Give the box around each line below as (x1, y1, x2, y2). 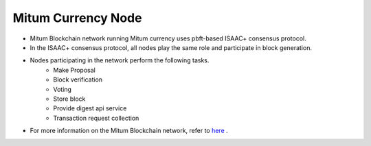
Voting (53, 85, 72, 93)
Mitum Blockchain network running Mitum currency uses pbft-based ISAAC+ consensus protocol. (30, 34, 306, 42)
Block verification (53, 75, 103, 84)
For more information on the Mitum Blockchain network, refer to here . (30, 127, 228, 135)
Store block (53, 95, 86, 103)
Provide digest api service (53, 104, 127, 112)
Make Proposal (53, 66, 95, 74)
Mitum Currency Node (12, 10, 142, 25)
